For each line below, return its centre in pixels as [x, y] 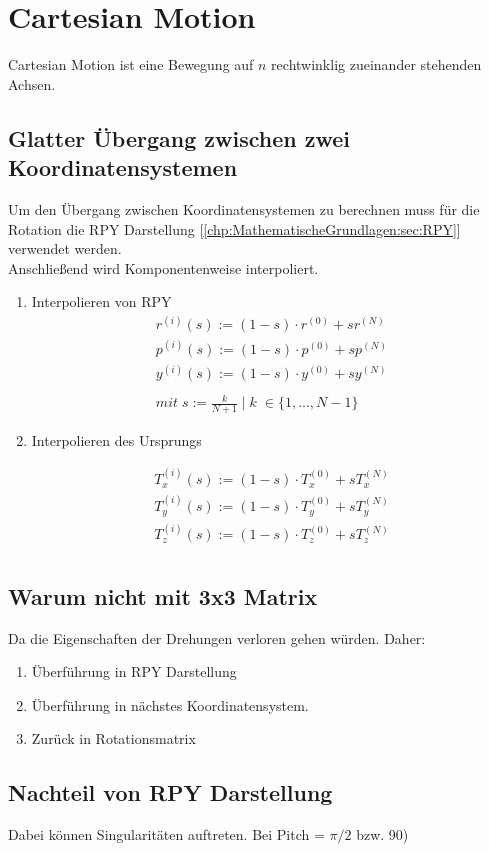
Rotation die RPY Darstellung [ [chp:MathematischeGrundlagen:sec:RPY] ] [234, 228]
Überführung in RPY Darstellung [134, 671]
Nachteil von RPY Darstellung [170, 792]
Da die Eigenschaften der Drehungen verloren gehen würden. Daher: [217, 637]
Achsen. [32, 83]
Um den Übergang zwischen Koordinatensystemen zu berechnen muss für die [244, 208]
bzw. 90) [382, 834]
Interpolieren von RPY [101, 301]
